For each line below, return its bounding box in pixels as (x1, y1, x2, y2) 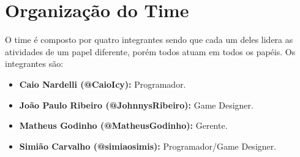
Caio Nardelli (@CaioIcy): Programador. (19, 77, 186, 90)
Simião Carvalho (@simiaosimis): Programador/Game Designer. (19, 139, 277, 152)
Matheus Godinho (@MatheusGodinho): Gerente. (19, 119, 228, 132)
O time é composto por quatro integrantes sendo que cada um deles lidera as (5, 33, 293, 46)
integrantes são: (5, 57, 64, 70)
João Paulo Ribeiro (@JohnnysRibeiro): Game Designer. (19, 98, 253, 111)
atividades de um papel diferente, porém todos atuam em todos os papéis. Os (5, 45, 296, 58)
